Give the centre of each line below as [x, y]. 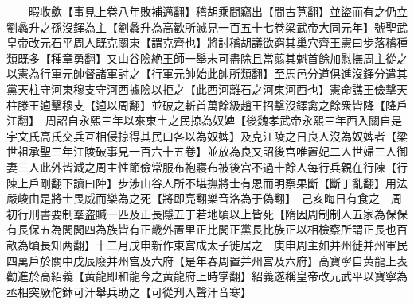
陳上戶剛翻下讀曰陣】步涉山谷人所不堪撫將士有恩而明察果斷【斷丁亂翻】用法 [207, 182]
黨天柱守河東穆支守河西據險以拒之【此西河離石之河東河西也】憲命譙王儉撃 [201, 89]
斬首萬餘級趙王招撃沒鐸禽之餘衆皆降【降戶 [296, 104]
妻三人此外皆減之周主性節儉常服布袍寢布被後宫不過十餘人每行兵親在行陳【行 [207, 166]
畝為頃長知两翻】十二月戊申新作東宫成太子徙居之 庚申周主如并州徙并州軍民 [207, 244]
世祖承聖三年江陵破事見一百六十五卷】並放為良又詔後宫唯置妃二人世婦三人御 [207, 151]
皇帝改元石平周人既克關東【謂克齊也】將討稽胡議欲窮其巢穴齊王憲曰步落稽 [201, 42]
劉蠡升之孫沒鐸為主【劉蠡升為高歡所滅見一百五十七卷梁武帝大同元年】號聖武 [207, 27]
